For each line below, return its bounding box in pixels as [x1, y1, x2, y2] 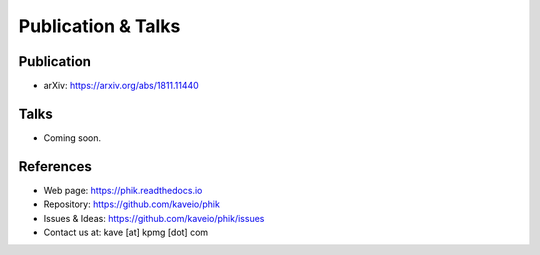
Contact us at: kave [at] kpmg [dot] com [43, 226, 209, 239]
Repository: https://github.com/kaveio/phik [43, 198, 220, 210]
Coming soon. [43, 131, 102, 144]
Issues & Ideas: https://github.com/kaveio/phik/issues [43, 212, 265, 224]
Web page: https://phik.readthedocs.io [43, 184, 203, 196]
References [18, 158, 92, 175]
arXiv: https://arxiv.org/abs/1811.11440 [43, 80, 199, 92]
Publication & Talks [18, 15, 181, 37]
